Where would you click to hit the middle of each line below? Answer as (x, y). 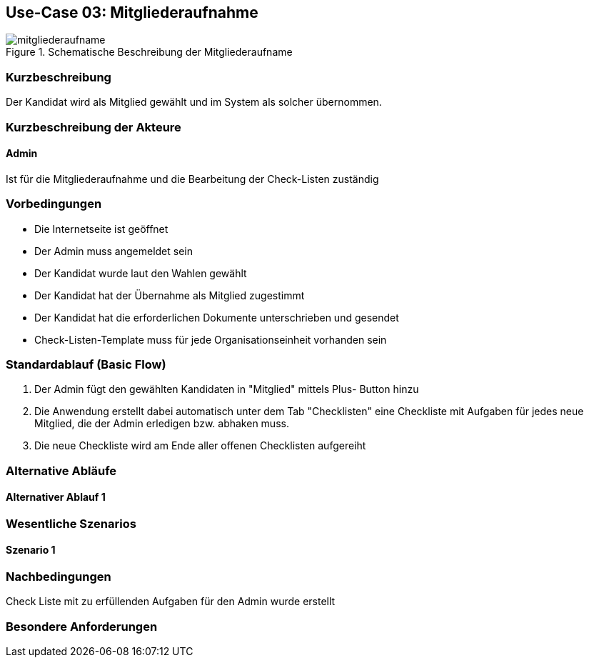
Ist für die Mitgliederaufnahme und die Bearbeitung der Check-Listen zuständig (192, 179)
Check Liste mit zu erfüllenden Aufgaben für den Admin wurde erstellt (171, 602)
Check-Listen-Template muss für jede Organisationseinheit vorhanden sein (211, 339)
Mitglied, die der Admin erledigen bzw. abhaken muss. (162, 424)
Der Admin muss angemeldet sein (114, 251)
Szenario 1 (31, 550)
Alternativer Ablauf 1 (56, 497)
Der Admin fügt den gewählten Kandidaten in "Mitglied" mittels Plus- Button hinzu (227, 389)
